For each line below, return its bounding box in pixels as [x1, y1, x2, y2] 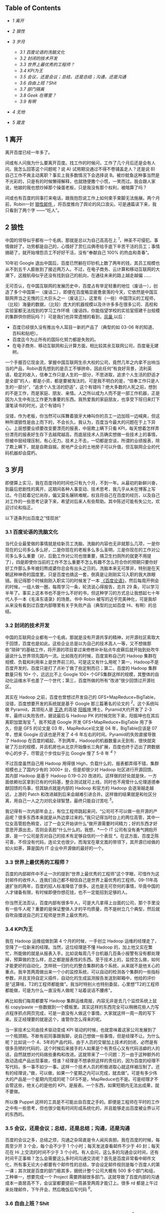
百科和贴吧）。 [12, 331, 41, 336]
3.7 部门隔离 [19, 86, 45, 92]
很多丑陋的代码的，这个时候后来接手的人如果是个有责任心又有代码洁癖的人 [5, 1045, 156, 1051]
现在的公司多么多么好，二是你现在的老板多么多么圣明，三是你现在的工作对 [5, 547, 156, 553]
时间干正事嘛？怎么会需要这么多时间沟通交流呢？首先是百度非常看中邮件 [5, 1155, 151, 1161]
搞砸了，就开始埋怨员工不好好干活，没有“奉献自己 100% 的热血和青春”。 [5, 250, 152, 256]
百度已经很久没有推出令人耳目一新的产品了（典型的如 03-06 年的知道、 [12, 324, 157, 330]
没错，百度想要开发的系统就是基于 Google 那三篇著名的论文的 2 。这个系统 [5, 699, 155, 706]
